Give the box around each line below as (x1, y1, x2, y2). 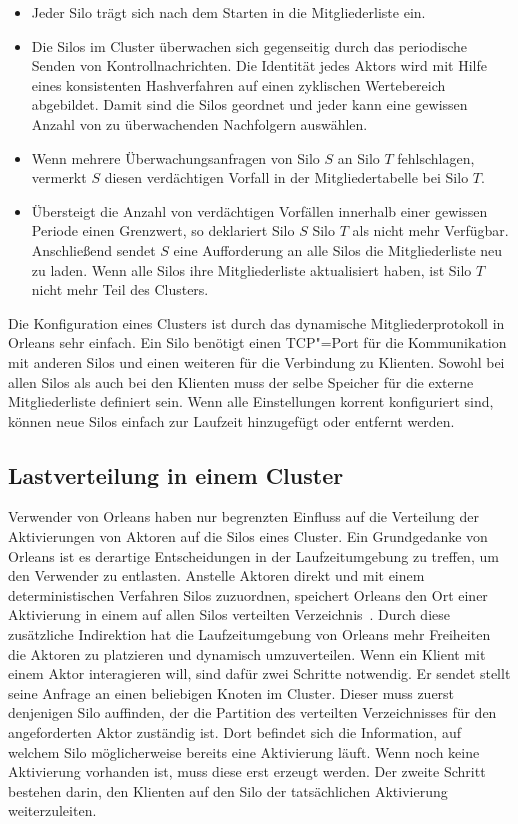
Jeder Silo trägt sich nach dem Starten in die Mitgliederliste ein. (31, 2, 426, 22)
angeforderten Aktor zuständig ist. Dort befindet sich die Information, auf (8, 722, 461, 743)
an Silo (337, 147, 380, 168)
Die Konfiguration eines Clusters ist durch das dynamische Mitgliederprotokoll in (8, 312, 505, 333)
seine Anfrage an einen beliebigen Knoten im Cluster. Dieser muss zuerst (8, 682, 455, 703)
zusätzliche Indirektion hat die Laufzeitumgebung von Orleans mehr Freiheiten (8, 624, 491, 645)
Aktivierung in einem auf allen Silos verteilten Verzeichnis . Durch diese (8, 604, 450, 625)
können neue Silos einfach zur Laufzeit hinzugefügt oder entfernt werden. (8, 410, 455, 431)
